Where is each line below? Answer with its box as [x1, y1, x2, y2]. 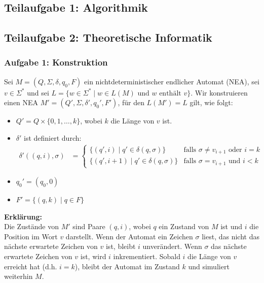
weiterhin [4, 271, 33, 281]
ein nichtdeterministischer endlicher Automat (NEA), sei [84, 76, 259, 86]
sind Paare [72, 221, 105, 232]
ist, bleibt [105, 241, 136, 251]
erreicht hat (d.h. [4, 261, 57, 271]
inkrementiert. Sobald [113, 251, 180, 262]
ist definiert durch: [24, 132, 82, 143]
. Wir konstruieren [191, 87, 248, 98]
